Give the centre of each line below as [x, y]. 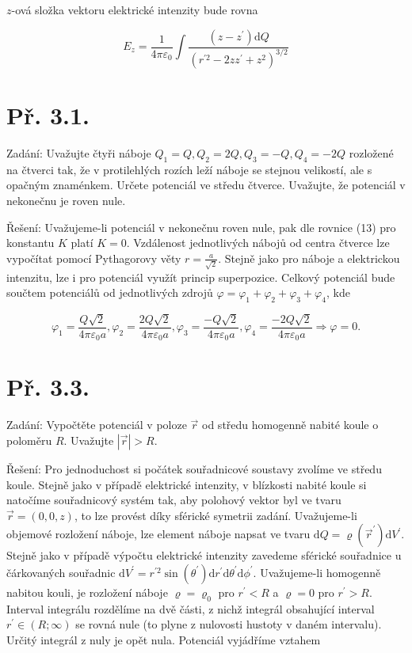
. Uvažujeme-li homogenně [317, 572]
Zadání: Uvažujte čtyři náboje [79, 153]
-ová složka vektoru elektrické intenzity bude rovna [135, 9]
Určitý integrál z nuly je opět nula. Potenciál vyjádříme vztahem [164, 639]
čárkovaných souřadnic [61, 572]
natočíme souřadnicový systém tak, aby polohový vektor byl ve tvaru [174, 500]
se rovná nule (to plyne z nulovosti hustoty [179, 624]
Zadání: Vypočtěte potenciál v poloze [97, 425]
